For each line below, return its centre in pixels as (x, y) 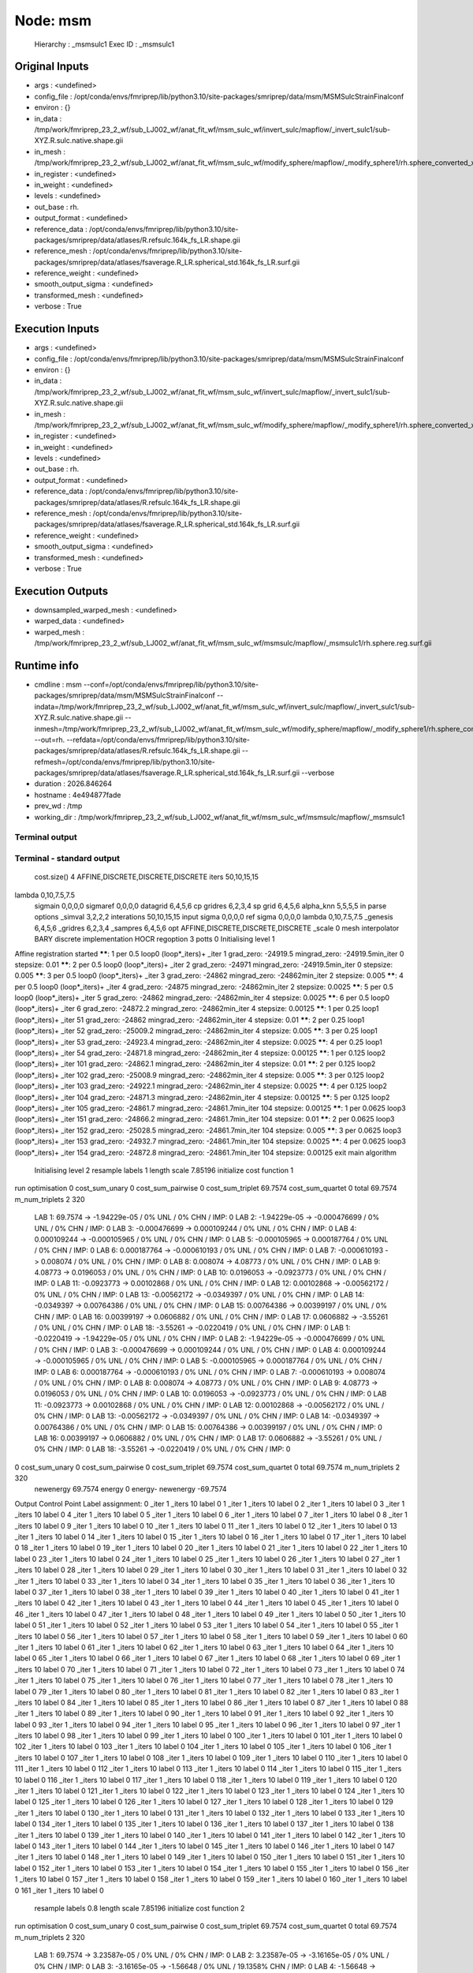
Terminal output (46, 837)
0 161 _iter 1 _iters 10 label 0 (59, 1890)
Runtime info (47, 666)
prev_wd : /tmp (58, 806)
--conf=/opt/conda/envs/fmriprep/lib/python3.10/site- (171, 684)
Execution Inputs (57, 329)
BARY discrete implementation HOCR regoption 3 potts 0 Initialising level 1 (155, 939)
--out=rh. (50, 739)
